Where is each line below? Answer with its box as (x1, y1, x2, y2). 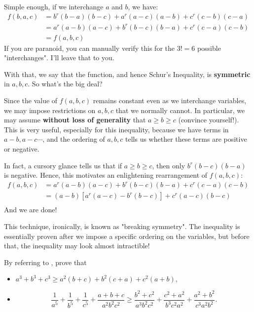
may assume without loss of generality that (4, 115, 146, 125)
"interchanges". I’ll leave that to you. (4, 52, 114, 63)
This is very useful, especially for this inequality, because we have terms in (4, 124, 229, 134)
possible (197, 42, 221, 53)
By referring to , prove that (4, 257, 87, 267)
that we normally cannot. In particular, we (115, 105, 245, 115)
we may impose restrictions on (4, 105, 96, 115)
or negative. (4, 144, 39, 154)
